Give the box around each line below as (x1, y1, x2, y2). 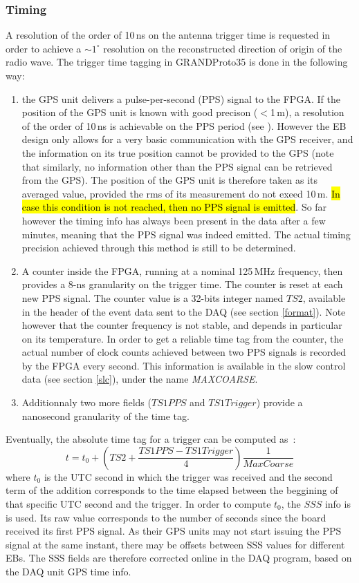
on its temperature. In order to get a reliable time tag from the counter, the (21, 331, 344, 345)
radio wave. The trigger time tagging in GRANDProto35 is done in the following (6, 55, 348, 69)
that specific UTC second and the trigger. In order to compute (6, 497, 271, 511)
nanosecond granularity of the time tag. (21, 408, 190, 423)
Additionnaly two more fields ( (21, 395, 151, 410)
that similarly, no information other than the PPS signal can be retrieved (21, 159, 333, 173)
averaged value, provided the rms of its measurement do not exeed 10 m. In (21, 186, 340, 200)
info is (324, 497, 351, 511)
